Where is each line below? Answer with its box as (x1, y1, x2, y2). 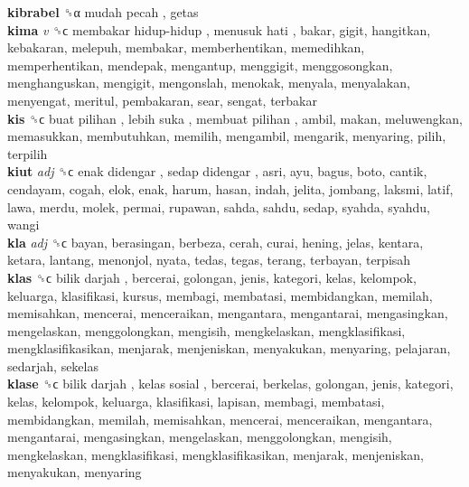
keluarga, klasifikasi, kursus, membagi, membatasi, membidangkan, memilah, (7, 286, 433, 304)
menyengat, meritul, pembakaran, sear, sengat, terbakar (7, 90, 317, 109)
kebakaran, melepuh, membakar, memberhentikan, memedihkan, (7, 38, 365, 57)
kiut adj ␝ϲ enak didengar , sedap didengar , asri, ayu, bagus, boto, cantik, (7, 162, 427, 181)
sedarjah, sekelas (7, 356, 98, 375)
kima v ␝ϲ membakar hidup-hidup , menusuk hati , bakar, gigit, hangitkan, (7, 20, 431, 39)
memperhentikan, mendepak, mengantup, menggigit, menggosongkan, (7, 55, 393, 74)
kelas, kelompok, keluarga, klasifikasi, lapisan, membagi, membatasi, (7, 392, 385, 411)
